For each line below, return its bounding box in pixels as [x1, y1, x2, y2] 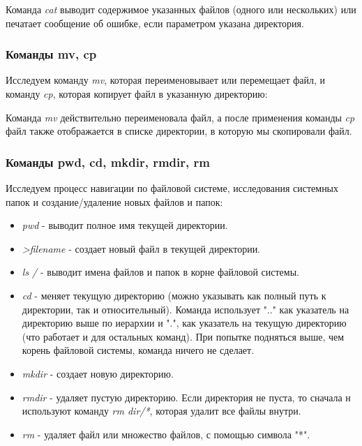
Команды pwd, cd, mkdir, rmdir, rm [6, 153, 210, 170]
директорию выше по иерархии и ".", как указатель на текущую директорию [22, 315, 347, 330]
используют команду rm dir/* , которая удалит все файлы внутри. [22, 403, 301, 418]
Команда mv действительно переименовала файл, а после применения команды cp [6, 110, 355, 124]
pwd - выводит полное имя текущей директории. [22, 218, 228, 232]
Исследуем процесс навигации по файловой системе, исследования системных [6, 181, 339, 195]
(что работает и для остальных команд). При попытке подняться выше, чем [22, 329, 345, 343]
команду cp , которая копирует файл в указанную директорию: [6, 87, 268, 101]
